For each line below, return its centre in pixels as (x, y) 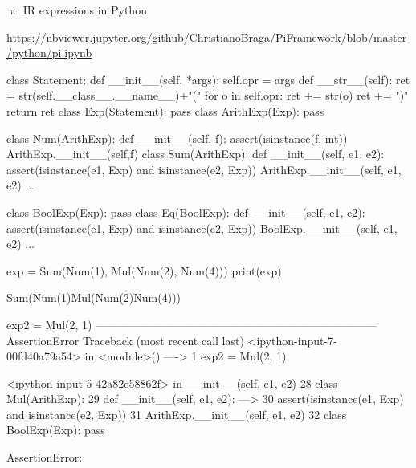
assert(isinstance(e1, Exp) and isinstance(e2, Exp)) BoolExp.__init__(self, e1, (202, 228)
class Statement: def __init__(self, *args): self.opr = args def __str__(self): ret (208, 79)
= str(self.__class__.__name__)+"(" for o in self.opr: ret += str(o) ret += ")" (208, 95)
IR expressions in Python (85, 10)
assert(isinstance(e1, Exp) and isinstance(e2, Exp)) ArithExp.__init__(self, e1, (204, 169)
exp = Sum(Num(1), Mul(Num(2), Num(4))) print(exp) (144, 270)
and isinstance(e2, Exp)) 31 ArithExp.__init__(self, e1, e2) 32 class (177, 414)
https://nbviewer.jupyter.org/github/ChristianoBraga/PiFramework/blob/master (207, 37)
